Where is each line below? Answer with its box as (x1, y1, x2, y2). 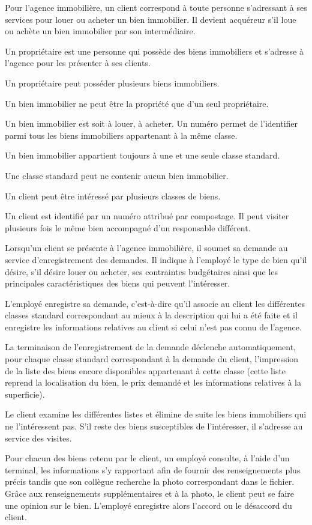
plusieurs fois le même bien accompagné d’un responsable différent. (5, 221, 251, 234)
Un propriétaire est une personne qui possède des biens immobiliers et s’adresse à (5, 44, 304, 57)
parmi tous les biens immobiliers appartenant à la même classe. (5, 129, 238, 141)
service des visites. (5, 431, 72, 444)
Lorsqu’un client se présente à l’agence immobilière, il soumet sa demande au (5, 241, 288, 254)
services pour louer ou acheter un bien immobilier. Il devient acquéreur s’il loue (5, 13, 296, 25)
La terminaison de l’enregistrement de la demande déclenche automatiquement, (5, 341, 296, 353)
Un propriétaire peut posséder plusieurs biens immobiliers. (5, 76, 220, 89)
